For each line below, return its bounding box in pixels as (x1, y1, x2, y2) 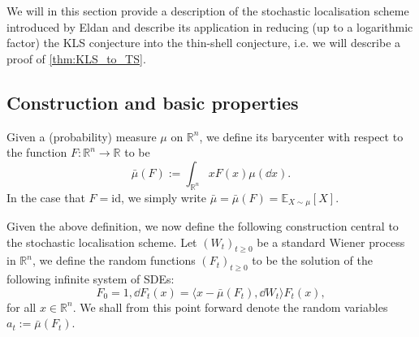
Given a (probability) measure (6, 127, 157, 145)
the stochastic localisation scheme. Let (6, 233, 197, 250)
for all (6, 298, 37, 315)
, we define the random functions (32, 252, 196, 269)
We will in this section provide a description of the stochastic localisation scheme (6, 2, 409, 19)
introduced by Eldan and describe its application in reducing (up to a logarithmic (6, 18, 413, 35)
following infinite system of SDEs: (6, 270, 175, 287)
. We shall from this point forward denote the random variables (72, 298, 388, 315)
